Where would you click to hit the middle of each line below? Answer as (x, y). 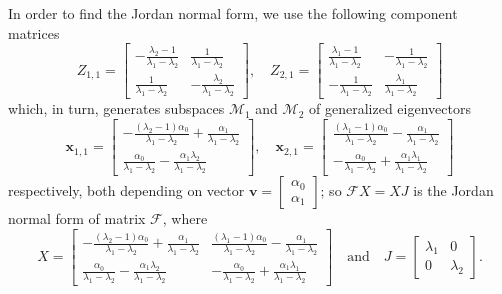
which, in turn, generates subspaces (116, 108)
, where (185, 218)
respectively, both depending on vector (126, 190)
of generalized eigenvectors (390, 108)
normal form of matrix (77, 218)
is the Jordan (453, 190)
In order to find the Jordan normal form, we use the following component (233, 13)
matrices (34, 32)
